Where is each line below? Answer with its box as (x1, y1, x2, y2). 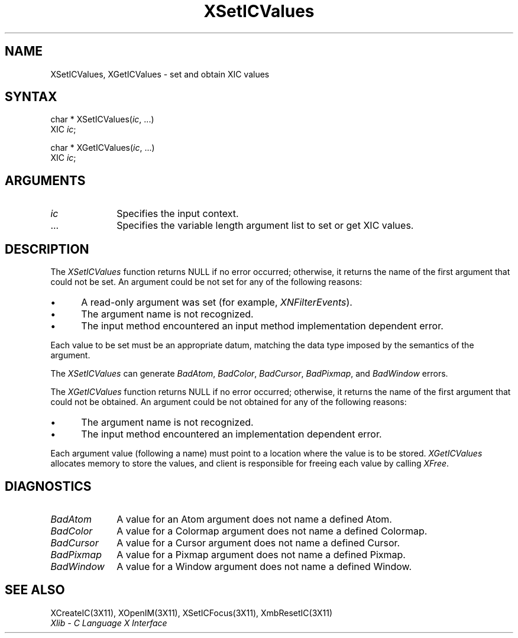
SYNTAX (5, 89, 57, 105)
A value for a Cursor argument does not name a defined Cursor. (116, 536, 400, 549)
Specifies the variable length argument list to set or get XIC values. (116, 219, 414, 232)
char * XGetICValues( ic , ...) (50, 143, 155, 153)
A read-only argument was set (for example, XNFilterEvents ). (81, 296, 352, 309)
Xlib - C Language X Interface (50, 617, 167, 628)
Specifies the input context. (116, 208, 239, 220)
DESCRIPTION (5, 241, 89, 257)
